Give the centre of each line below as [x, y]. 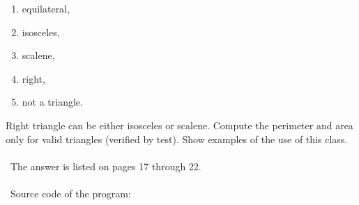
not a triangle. [52, 102]
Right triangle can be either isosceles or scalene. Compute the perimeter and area [179, 125]
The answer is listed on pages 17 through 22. [106, 166]
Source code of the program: [70, 193]
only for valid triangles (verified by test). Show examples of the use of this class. [177, 139]
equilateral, [46, 8]
